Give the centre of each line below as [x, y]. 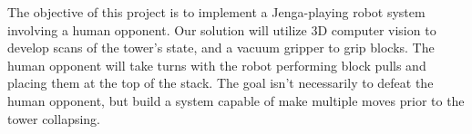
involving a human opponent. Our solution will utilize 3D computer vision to [222, 29]
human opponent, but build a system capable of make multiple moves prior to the [236, 100]
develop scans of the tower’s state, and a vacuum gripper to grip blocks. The [221, 48]
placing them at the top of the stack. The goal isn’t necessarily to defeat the [221, 83]
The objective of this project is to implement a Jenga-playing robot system [216, 12]
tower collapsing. [54, 118]
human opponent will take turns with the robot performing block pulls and [217, 65]
